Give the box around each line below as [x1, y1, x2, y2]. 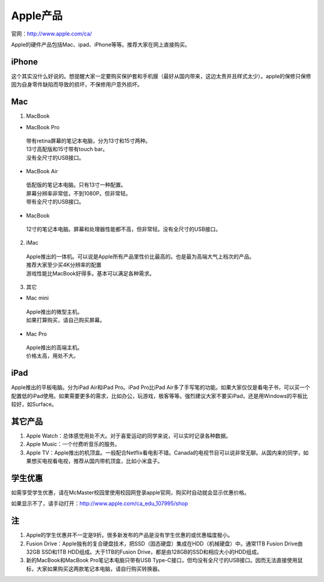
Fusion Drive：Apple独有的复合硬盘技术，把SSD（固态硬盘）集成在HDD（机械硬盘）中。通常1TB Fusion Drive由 [26, 540, 303, 547]
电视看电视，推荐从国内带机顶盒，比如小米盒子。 [41, 458, 163, 465]
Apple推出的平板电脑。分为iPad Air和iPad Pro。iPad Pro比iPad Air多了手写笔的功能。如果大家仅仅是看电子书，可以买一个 [11, 384, 310, 391]
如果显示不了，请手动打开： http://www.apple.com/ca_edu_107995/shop [11, 500, 188, 507]
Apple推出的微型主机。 [26, 308, 83, 315]
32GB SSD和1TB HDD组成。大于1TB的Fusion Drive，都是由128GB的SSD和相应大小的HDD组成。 [26, 548, 262, 556]
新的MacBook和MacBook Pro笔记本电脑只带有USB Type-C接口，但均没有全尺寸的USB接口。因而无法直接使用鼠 [26, 557, 303, 564]
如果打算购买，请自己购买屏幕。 [26, 316, 105, 324]
